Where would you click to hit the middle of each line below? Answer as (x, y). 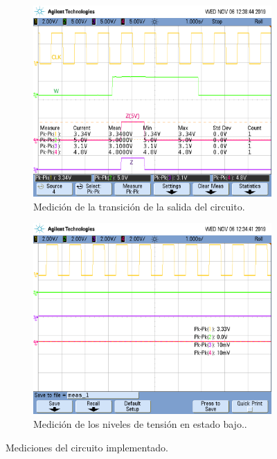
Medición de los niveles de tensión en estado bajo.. (140, 424)
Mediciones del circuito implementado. (87, 447)
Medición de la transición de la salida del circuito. (139, 206)
